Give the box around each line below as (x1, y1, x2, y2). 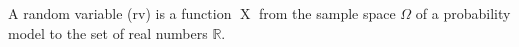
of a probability (415, 3, 511, 23)
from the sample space (259, 3, 396, 23)
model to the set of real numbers (8, 22, 208, 43)
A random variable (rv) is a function (8, 3, 232, 23)
